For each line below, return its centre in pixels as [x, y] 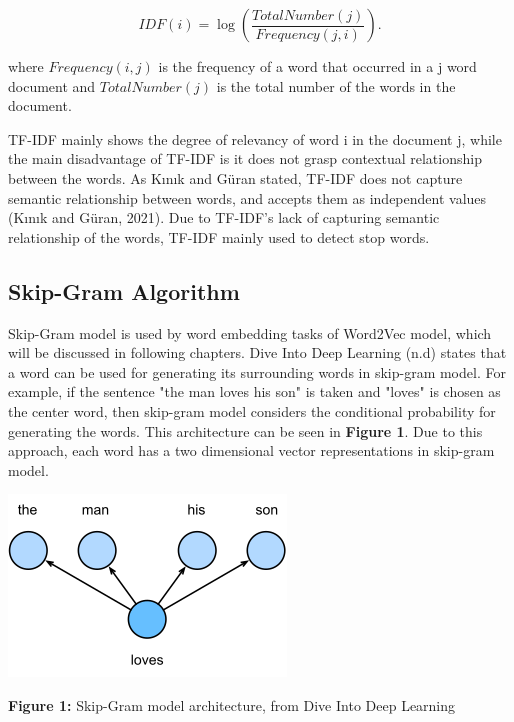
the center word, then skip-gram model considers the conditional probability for [252, 410]
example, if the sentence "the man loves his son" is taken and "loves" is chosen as [254, 391]
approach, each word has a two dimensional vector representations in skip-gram [251, 450]
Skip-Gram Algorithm [124, 290]
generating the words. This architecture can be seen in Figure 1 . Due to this [245, 430]
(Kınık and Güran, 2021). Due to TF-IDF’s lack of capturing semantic [224, 217]
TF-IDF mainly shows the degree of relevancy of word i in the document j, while [255, 138]
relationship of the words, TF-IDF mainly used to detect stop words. [219, 236]
